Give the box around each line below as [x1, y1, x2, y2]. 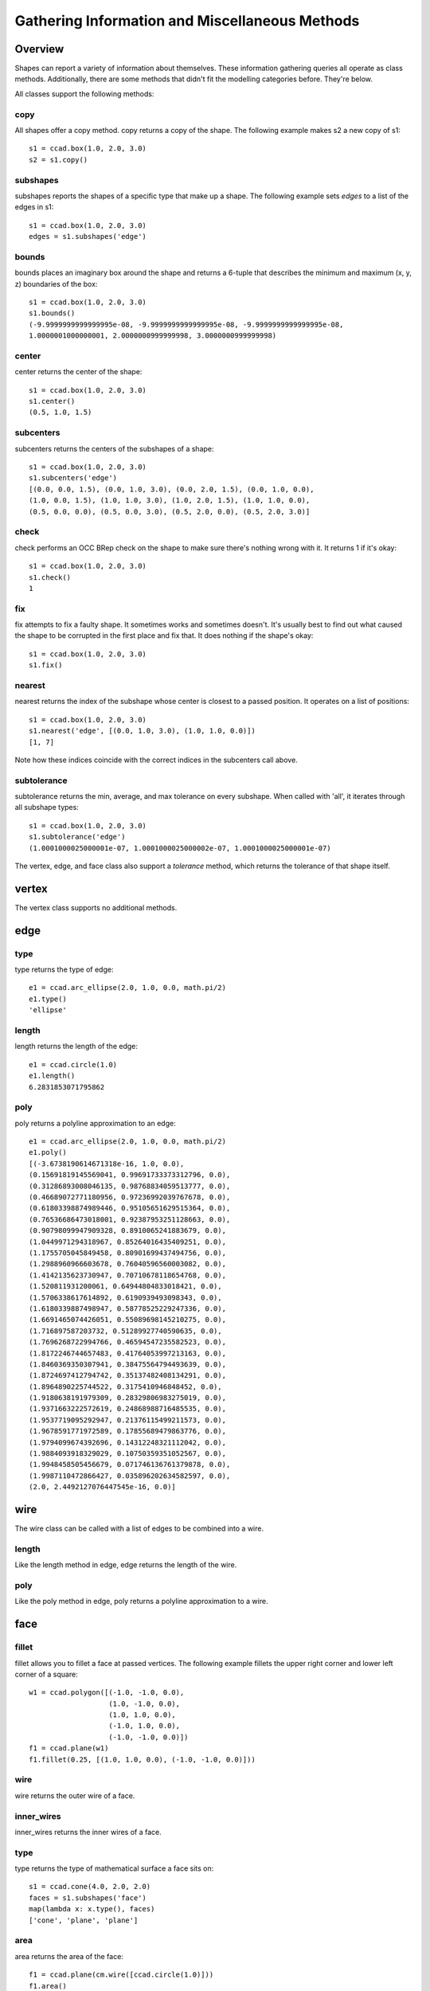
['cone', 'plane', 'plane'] [29, 1915, 139, 1925]
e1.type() [29, 994, 67, 1003]
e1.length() [29, 1071, 76, 1081]
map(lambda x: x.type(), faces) [29, 1904, 155, 1914]
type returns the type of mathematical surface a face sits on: [14, 1864, 214, 1873]
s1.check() [29, 573, 72, 581]
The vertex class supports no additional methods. [14, 902, 178, 912]
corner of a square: [14, 1669, 79, 1679]
